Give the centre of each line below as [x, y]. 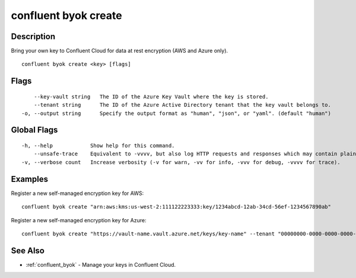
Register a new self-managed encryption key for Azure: [79, 220]
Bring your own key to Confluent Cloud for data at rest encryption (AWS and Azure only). [120, 51]
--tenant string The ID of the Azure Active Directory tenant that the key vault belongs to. [182, 105]
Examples [30, 179]
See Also [28, 250]
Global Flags [34, 130]
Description [33, 36]
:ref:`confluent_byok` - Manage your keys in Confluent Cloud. [101, 264]
